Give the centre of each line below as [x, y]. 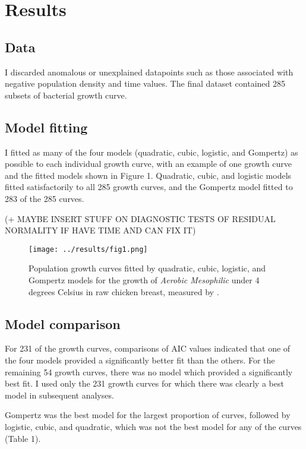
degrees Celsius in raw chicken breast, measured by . [124, 291]
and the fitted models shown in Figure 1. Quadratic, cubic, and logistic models [148, 175]
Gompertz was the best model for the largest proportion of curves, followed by [148, 415]
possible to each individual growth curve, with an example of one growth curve [148, 164]
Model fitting [46, 127]
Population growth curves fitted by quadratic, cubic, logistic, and [147, 268]
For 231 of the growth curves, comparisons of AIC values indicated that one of [148, 348]
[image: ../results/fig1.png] [88, 249]
